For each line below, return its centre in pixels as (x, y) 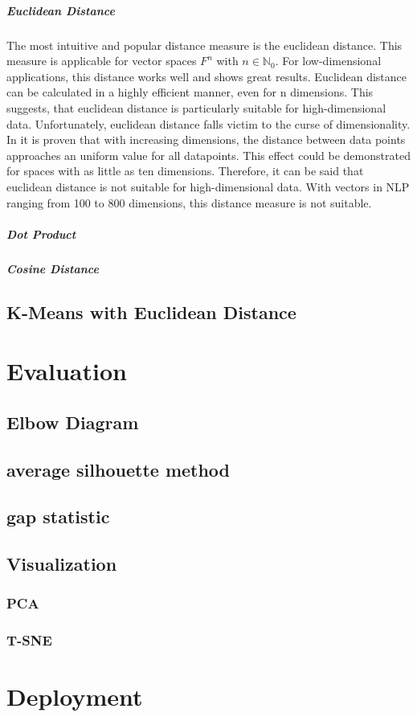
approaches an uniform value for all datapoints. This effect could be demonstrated (208, 155)
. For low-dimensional (328, 61)
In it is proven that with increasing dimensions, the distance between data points (206, 139)
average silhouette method (119, 469)
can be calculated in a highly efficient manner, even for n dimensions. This (190, 92)
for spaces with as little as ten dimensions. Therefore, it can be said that (185, 171)
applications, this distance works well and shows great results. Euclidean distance (206, 76)
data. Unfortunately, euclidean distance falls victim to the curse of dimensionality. (208, 123)
